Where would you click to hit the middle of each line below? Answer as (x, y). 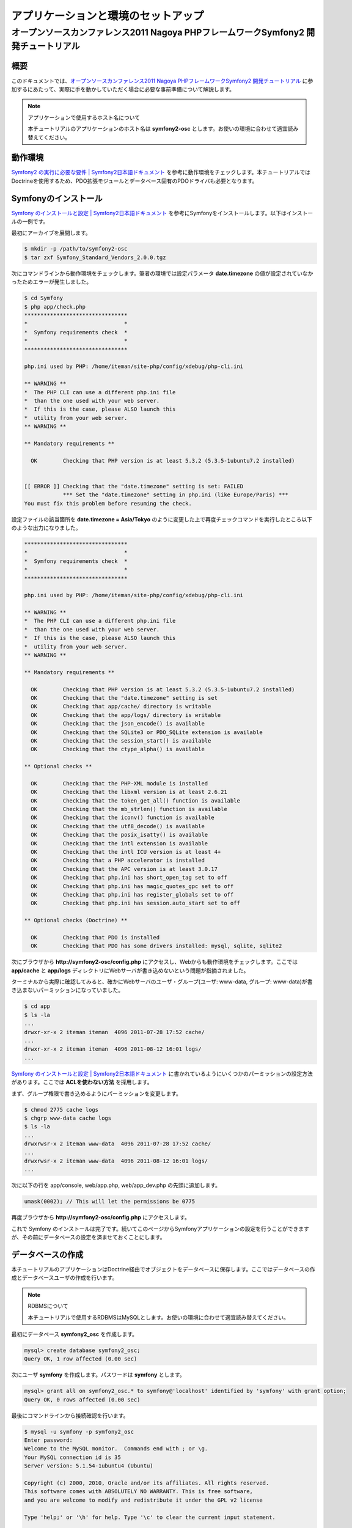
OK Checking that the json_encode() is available (118, 724)
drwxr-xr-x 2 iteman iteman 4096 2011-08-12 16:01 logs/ (113, 1049)
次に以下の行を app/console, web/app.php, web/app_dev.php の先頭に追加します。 (116, 1185)
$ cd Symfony (44, 298)
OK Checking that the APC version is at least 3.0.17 (124, 869)
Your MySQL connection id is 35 (73, 1457)
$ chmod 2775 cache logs (61, 1110)
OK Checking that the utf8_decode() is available (118, 826)
